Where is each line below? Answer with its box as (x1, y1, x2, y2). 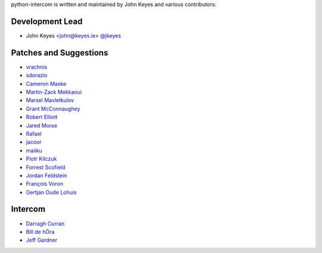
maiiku (26, 147, 42, 154)
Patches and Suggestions (11, 48, 109, 58)
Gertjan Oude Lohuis (26, 189, 77, 196)
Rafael (26, 130, 42, 137)
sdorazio (26, 72, 48, 79)
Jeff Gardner (26, 236, 58, 244)
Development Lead (11, 16, 83, 26)
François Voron (26, 180, 64, 187)
